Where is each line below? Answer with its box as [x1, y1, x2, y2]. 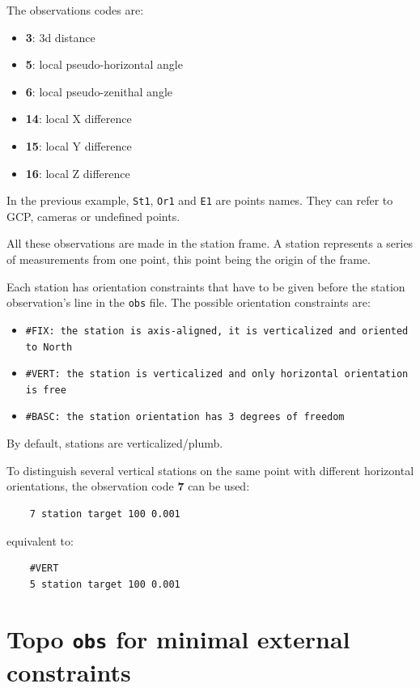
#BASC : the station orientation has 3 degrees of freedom [25, 411, 345, 423]
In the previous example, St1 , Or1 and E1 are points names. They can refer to [6, 192, 393, 209]
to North [25, 341, 73, 353]
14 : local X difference [25, 110, 132, 127]
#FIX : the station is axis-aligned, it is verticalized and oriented [25, 325, 409, 337]
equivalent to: [6, 532, 74, 549]
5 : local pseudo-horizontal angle [25, 56, 183, 73]
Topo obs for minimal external [6, 622, 350, 656]
